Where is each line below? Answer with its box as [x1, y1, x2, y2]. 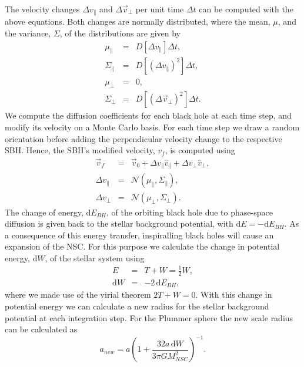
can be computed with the [199, 3, 293, 15]
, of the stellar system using [45, 251, 145, 264]
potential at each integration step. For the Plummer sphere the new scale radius [5, 311, 293, 324]
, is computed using [165, 144, 235, 156]
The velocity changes [5, 3, 80, 15]
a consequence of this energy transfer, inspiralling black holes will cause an [5, 228, 274, 241]
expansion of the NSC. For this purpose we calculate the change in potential [5, 240, 280, 252]
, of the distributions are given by [59, 27, 181, 39]
